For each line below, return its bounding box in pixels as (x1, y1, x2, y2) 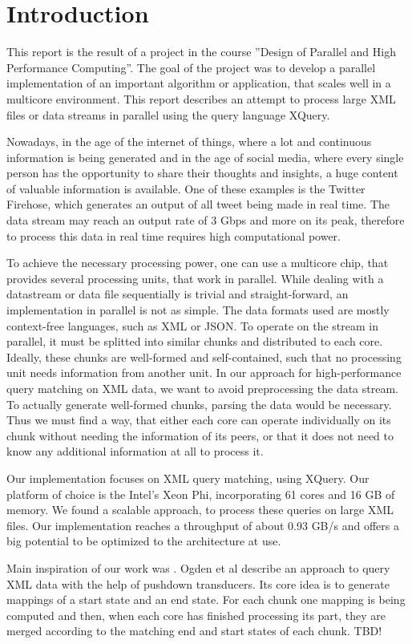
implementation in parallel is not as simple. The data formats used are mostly (6, 302, 390, 318)
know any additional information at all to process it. (6, 443, 264, 460)
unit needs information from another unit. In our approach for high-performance (6, 364, 402, 381)
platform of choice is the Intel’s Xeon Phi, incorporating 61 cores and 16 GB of (6, 485, 395, 502)
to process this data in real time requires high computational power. (6, 227, 341, 244)
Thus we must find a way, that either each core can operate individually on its (6, 411, 391, 428)
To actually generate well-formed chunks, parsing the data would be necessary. (6, 395, 392, 412)
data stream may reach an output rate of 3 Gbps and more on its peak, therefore (6, 212, 405, 229)
